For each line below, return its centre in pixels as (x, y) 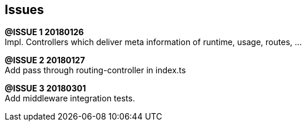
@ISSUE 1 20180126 (44, 32)
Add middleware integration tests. (70, 98)
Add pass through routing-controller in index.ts (95, 70)
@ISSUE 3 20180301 (46, 88)
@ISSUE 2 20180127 (45, 60)
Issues (24, 10)
